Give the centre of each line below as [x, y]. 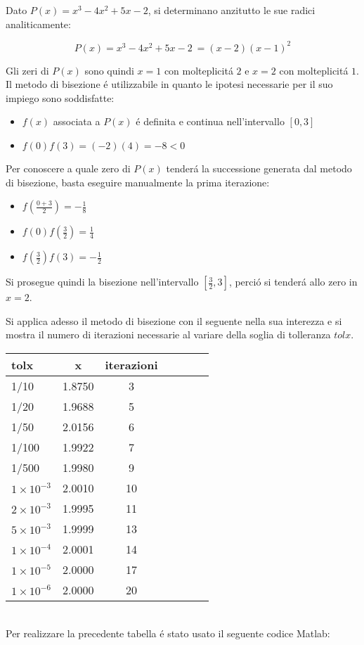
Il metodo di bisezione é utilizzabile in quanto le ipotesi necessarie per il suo [169, 84]
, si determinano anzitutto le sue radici [232, 10]
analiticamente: [38, 24]
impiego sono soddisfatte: [60, 97]
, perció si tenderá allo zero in [293, 282]
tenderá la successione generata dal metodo [259, 168]
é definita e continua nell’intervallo [210, 121]
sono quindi [109, 70]
